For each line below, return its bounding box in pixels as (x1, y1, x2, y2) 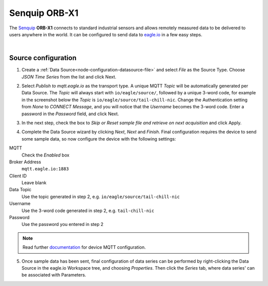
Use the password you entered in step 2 (21, 221, 104, 227)
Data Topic (9, 187, 32, 193)
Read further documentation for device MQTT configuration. (22, 244, 146, 250)
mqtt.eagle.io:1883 (21, 166, 69, 172)
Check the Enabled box (21, 152, 69, 158)
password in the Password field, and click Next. (21, 111, 119, 117)
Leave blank (21, 180, 47, 186)
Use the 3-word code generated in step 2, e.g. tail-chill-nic (21, 208, 154, 214)
